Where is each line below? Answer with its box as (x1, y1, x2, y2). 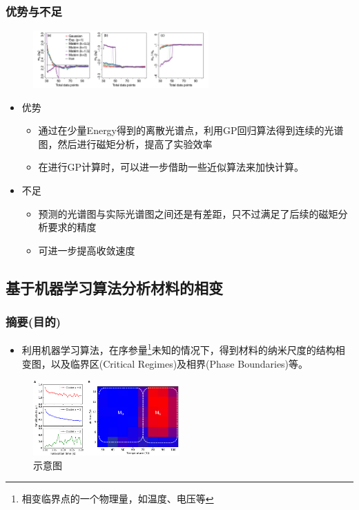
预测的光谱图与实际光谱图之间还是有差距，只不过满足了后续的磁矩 (38, 206, 338, 220)
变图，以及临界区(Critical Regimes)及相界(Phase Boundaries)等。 (21, 356, 309, 370)
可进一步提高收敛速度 (38, 243, 135, 257)
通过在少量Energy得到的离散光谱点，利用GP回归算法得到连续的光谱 (38, 123, 344, 138)
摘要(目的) (6, 312, 61, 330)
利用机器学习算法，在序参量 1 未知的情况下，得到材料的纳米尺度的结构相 (21, 341, 345, 357)
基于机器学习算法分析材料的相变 (6, 276, 223, 298)
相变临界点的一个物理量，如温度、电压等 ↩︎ (21, 491, 214, 506)
